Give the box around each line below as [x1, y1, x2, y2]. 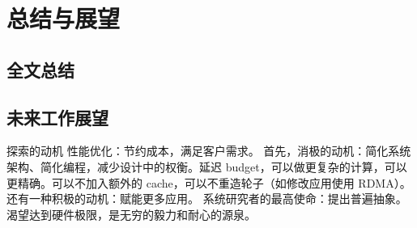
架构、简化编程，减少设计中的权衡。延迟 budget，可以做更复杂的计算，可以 [6, 158, 407, 175]
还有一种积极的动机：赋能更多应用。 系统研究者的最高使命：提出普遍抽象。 [6, 190, 407, 207]
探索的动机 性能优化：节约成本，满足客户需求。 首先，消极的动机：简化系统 [6, 142, 411, 159]
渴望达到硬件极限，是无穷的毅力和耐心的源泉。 [6, 205, 256, 222]
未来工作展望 [6, 104, 109, 129]
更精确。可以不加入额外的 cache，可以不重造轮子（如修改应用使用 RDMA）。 [6, 174, 411, 191]
